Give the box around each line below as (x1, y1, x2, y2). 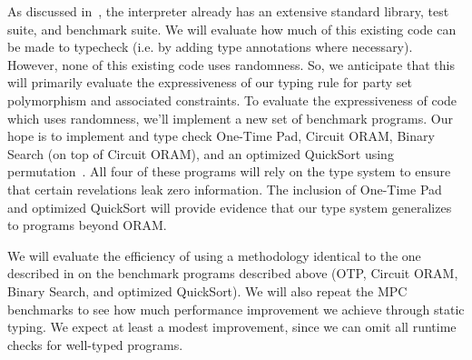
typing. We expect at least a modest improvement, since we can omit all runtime (7, 317, 457, 336)
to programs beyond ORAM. (7, 215, 167, 235)
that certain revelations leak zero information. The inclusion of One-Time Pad (7, 179, 442, 198)
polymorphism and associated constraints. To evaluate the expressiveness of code (7, 90, 457, 109)
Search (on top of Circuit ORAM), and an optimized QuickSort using (7, 144, 394, 163)
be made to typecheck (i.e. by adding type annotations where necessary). (7, 37, 413, 56)
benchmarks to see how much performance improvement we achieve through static (7, 299, 465, 318)
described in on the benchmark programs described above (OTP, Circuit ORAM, (7, 264, 458, 283)
